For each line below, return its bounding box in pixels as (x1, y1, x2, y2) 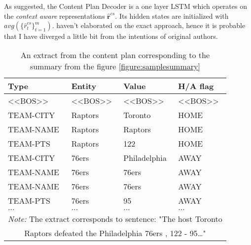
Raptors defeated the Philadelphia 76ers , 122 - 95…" (24, 227, 206, 239)
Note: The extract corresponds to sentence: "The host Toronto (8, 213, 222, 224)
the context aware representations (4, 10, 105, 21)
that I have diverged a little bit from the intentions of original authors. (4, 31, 218, 41)
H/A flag (178, 80, 214, 92)
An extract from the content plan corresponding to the (20, 49, 210, 61)
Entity (71, 80, 97, 92)
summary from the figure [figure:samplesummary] (30, 60, 200, 72)
